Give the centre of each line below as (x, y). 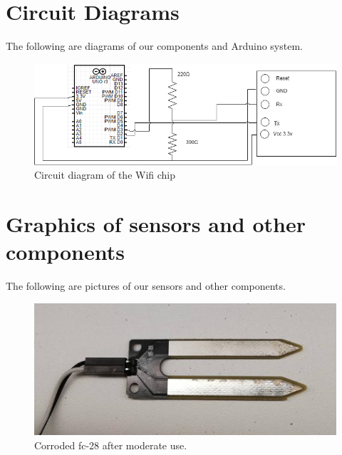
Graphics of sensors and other (156, 224)
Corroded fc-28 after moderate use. (111, 445)
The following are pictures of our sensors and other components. (146, 286)
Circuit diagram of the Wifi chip (105, 175)
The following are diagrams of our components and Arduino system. (154, 46)
